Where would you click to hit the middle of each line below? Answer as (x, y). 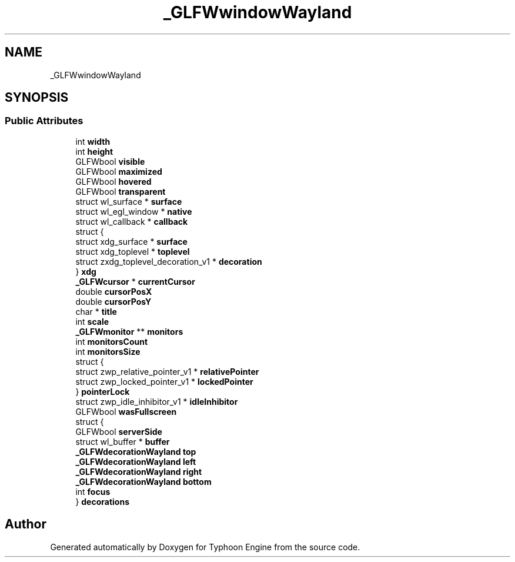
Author (26, 524)
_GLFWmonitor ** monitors (129, 331)
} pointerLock (103, 391)
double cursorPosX (114, 291)
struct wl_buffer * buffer (123, 441)
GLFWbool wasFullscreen (126, 411)
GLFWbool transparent (121, 191)
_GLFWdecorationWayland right (139, 471)
